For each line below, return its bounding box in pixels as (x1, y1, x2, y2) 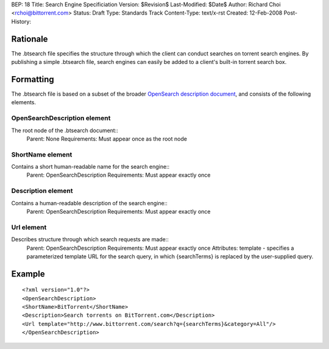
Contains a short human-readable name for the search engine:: (11, 163, 170, 171)
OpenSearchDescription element (11, 114, 111, 122)
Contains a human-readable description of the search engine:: (11, 199, 168, 206)
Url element (11, 223, 47, 231)
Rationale (11, 33, 48, 44)
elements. (11, 99, 37, 106)
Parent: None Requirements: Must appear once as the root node (26, 135, 187, 143)
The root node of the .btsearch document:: (11, 127, 119, 134)
